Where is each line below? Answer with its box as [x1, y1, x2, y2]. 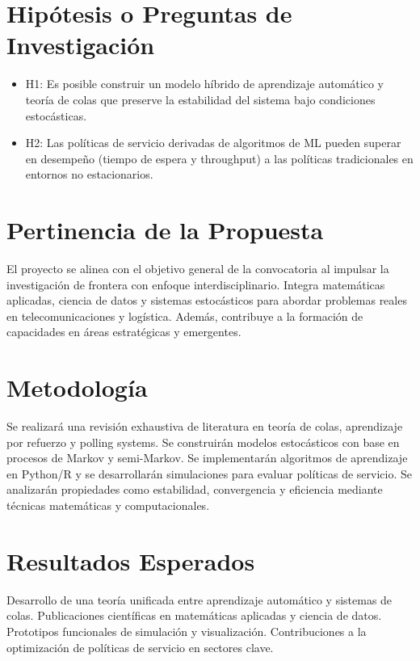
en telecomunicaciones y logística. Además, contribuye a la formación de [6, 307, 363, 324]
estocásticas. [25, 107, 87, 124]
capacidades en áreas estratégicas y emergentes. [6, 323, 241, 340]
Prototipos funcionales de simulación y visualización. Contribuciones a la [6, 622, 367, 639]
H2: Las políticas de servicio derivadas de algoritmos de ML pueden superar [25, 134, 401, 151]
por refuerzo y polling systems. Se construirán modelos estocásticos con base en [6, 433, 400, 450]
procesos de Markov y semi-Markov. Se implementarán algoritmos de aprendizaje [6, 449, 408, 466]
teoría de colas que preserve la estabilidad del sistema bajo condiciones [25, 91, 376, 107]
